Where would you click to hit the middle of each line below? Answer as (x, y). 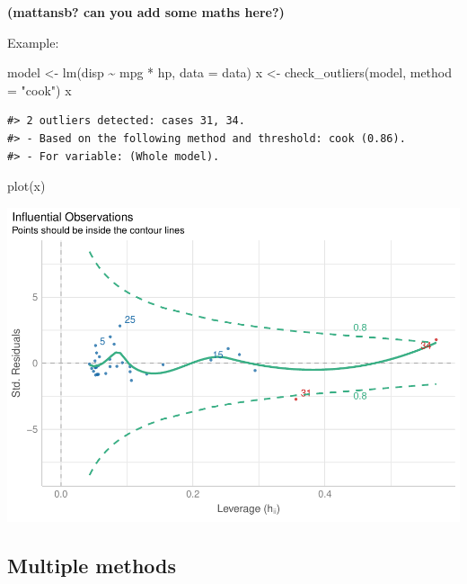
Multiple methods (92, 565)
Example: (33, 42)
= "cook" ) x (40, 90)
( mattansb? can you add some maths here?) (146, 12)
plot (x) (26, 186)
